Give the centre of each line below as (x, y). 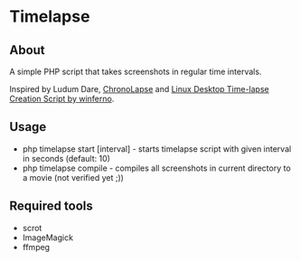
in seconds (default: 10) (66, 158)
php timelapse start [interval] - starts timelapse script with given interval (157, 149)
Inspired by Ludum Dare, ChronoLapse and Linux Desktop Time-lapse (139, 89)
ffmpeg (36, 247)
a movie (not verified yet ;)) (73, 177)
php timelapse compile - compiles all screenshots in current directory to (156, 168)
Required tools (51, 206)
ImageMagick (48, 238)
